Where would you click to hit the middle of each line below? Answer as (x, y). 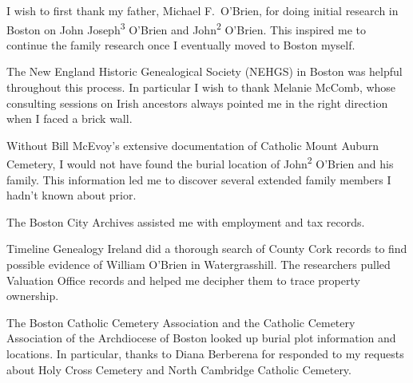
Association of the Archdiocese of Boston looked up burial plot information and (201, 338)
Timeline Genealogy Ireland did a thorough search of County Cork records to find (207, 249)
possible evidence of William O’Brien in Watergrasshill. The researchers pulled (199, 265)
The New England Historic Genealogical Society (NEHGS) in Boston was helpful (205, 71)
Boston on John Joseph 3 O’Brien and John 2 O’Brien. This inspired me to (187, 28)
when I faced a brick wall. (69, 118)
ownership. (33, 296)
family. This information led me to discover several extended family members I (199, 179)
